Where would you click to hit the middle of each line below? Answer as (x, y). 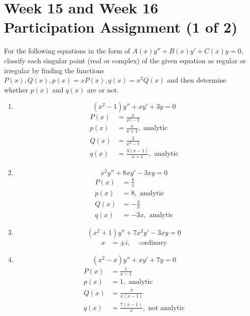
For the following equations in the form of (67, 51)
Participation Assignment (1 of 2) (121, 27)
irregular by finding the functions (54, 70)
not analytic (166, 308)
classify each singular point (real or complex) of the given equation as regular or (125, 60)
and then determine (196, 80)
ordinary (154, 243)
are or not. (103, 89)
